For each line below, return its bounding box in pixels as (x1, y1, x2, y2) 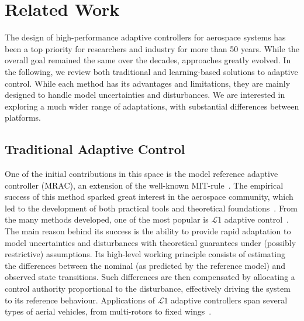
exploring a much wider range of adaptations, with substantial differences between (5, 100, 299, 112)
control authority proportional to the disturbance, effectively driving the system (5, 282, 291, 295)
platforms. (5, 111, 41, 124)
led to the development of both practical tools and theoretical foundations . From (5, 202, 298, 214)
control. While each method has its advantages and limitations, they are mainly (5, 77, 291, 89)
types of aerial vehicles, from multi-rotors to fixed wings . (5, 305, 212, 317)
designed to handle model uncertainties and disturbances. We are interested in (5, 88, 285, 101)
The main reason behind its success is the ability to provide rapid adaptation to (5, 225, 291, 237)
